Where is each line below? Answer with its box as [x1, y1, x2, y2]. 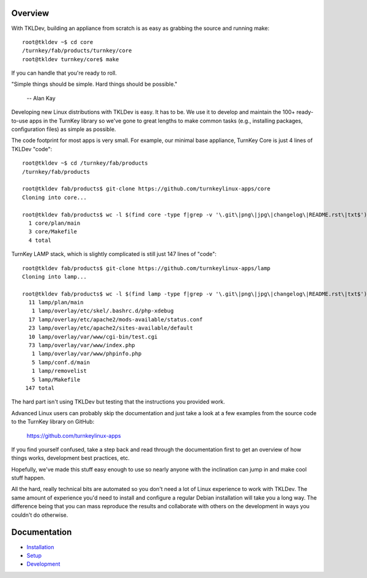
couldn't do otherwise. [11, 511, 69, 519]
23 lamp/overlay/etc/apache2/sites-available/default [28, 325, 193, 332]
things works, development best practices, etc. [11, 454, 130, 462]
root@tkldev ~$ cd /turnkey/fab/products [22, 160, 148, 167]
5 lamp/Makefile [31, 376, 81, 383]
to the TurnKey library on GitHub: [11, 418, 95, 426]
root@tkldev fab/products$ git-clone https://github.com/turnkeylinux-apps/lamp [22, 265, 271, 272]
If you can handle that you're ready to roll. [11, 69, 117, 77]
